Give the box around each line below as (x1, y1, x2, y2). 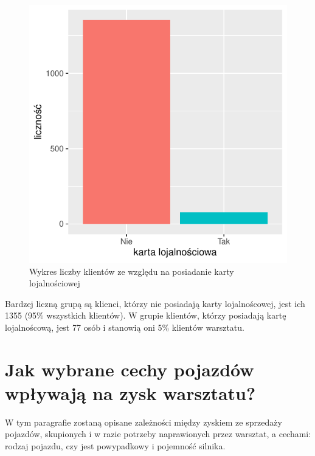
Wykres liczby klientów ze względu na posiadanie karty (29, 264, 234, 277)
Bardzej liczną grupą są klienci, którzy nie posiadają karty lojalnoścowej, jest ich (5, 297, 305, 309)
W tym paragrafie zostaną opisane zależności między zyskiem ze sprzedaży (5, 415, 282, 428)
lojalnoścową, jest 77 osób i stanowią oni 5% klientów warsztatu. (5, 320, 244, 333)
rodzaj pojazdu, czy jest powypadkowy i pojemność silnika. (5, 440, 226, 452)
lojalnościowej (29, 277, 80, 289)
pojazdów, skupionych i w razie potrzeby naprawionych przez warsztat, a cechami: (5, 427, 311, 440)
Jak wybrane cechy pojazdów (5, 356, 254, 381)
